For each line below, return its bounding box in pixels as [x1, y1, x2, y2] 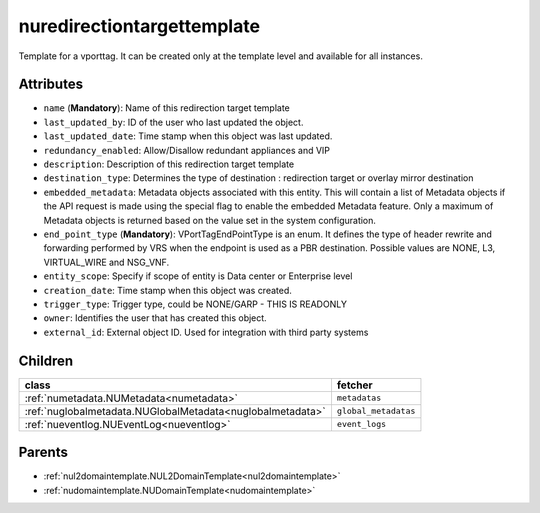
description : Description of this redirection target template [43, 158, 295, 170]
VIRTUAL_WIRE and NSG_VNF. [43, 256, 170, 268]
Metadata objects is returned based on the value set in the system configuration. [43, 214, 377, 226]
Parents [18, 444, 69, 461]
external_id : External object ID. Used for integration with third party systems [43, 326, 369, 338]
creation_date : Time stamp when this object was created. [43, 284, 292, 296]
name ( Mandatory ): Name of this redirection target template [43, 102, 290, 114]
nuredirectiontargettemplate [18, 15, 260, 37]
